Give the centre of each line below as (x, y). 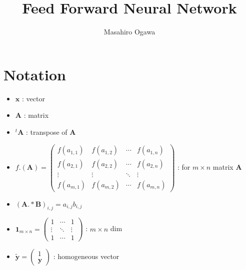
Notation (35, 74)
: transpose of (46, 132)
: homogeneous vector (86, 256)
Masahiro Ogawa (129, 32)
